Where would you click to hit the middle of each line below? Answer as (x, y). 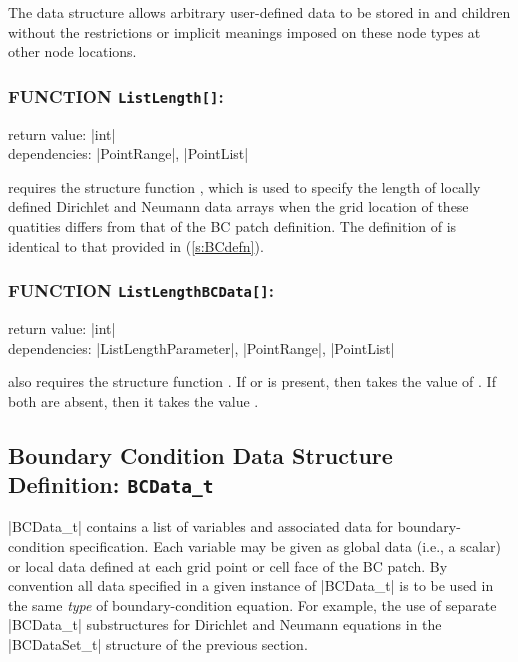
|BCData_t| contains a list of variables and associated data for (201, 526)
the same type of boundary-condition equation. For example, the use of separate (252, 604)
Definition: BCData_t (111, 484)
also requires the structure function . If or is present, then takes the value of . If (252, 381)
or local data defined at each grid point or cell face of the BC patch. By (228, 565)
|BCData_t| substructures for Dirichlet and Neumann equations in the (225, 624)
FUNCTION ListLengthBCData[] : (141, 290)
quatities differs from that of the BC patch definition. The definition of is (232, 225)
